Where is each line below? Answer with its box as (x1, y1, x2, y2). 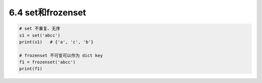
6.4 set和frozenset (9, 7, 86, 18)
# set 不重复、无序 (19, 26, 61, 31)
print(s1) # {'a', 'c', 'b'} (19, 39, 94, 45)
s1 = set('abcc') (19, 33, 61, 38)
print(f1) (19, 66, 43, 71)
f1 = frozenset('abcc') (19, 59, 76, 65)
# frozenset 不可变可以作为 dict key (19, 53, 103, 58)
